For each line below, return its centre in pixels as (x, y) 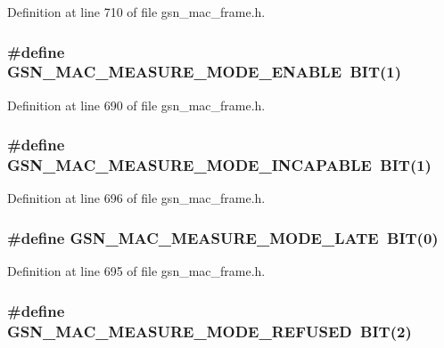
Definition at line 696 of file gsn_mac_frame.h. (136, 198)
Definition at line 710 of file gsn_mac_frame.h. (136, 12)
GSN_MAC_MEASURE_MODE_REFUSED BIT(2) (210, 331)
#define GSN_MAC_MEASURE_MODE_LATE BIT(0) (223, 237)
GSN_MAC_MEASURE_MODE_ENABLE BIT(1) (205, 72)
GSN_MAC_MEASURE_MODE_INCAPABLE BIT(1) (219, 165)
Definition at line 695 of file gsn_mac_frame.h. (136, 271)
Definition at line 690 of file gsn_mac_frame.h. (136, 105)
